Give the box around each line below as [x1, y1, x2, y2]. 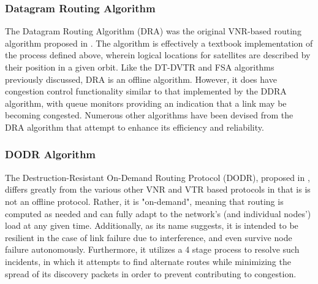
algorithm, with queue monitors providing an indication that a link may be [5, 96, 287, 109]
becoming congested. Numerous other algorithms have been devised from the [5, 109, 293, 121]
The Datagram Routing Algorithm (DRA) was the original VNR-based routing [5, 25, 301, 37]
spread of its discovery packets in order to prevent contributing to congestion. [5, 267, 297, 280]
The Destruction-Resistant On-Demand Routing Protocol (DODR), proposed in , [5, 171, 310, 183]
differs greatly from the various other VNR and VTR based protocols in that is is [5, 183, 311, 196]
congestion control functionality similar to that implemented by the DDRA [5, 85, 287, 98]
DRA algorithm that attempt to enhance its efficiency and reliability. [5, 120, 264, 133]
